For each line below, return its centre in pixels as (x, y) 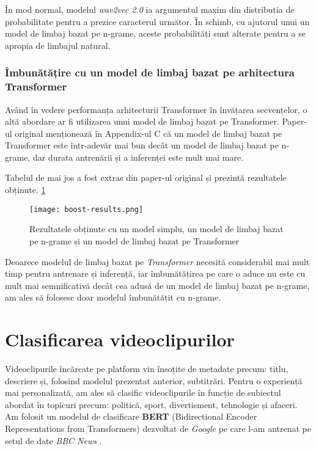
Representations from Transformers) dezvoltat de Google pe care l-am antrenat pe (158, 428)
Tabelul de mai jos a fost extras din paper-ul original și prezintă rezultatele (146, 177)
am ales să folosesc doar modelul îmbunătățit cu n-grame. (113, 297)
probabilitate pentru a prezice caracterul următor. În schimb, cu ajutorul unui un (157, 21)
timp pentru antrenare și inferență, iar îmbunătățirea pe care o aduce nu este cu (155, 273)
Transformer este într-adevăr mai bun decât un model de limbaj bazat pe (142, 145)
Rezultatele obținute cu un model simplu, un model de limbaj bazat (156, 229)
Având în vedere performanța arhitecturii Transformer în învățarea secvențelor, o (156, 109)
